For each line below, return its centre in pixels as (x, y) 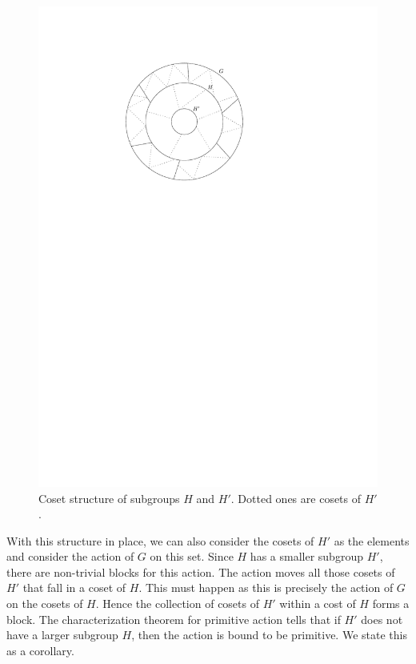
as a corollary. (40, 650)
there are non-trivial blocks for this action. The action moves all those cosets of (201, 571)
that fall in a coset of (74, 588)
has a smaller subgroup (306, 556)
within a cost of (318, 604)
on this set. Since (192, 556)
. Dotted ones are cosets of (296, 498)
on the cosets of (45, 604)
